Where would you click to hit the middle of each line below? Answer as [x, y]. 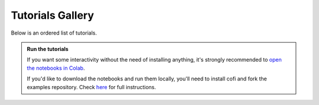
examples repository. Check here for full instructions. [92, 87]
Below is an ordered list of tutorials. [54, 33]
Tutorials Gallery [53, 15]
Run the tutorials [48, 49]
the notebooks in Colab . [56, 68]
